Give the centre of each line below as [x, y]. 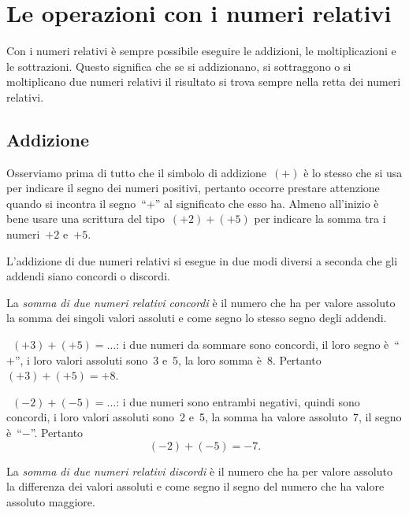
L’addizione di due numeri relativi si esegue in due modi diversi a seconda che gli [202, 260]
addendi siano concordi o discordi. [88, 276]
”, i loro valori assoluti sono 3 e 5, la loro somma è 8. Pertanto [168, 359]
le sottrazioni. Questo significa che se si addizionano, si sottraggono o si [179, 66]
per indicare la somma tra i [320, 219]
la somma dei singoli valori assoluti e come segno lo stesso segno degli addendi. [197, 318]
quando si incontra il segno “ [76, 203]
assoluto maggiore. [51, 501]
